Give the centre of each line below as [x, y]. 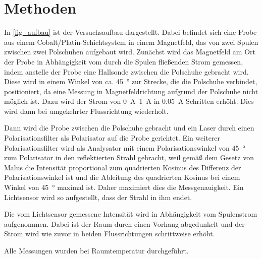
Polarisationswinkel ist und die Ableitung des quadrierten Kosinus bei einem [122, 177]
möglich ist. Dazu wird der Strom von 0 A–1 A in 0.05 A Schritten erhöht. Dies [129, 101]
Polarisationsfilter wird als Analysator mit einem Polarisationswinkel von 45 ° [125, 147]
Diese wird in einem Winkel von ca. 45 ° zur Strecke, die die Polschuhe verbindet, [131, 81]
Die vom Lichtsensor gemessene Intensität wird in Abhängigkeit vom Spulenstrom [131, 214]
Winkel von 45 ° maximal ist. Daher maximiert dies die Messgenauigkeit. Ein [124, 187]
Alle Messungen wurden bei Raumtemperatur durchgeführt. [96, 250]
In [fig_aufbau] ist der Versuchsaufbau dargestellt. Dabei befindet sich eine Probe [130, 32]
